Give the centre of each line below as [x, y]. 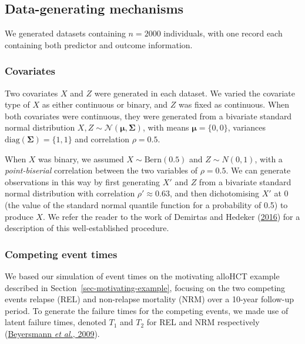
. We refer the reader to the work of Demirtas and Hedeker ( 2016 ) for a [171, 216]
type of [17, 104]
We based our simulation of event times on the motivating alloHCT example [142, 275]
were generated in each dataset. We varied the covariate [195, 93]
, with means [166, 127]
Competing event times [61, 254]
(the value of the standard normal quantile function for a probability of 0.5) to [146, 204]
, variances [247, 127]
